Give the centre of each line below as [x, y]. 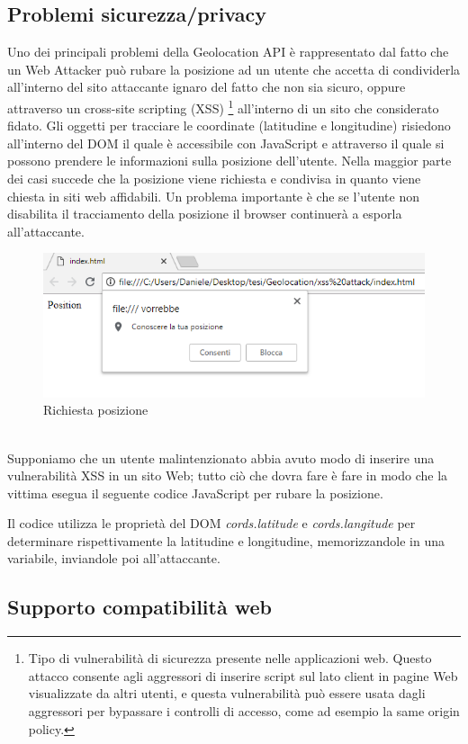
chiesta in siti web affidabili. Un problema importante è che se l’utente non [214, 196]
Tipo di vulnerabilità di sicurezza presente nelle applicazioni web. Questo [230, 658]
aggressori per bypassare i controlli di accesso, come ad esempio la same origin [244, 711]
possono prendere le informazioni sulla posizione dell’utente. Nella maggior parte [229, 161]
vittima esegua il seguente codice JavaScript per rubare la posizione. [195, 493]
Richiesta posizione [96, 410]
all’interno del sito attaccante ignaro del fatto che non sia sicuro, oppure [207, 87]
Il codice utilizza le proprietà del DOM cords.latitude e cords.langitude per [211, 523]
